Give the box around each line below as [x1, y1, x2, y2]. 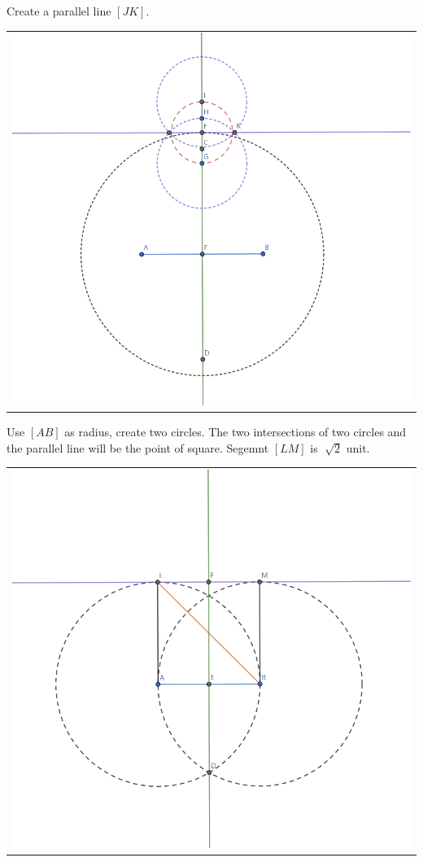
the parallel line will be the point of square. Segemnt [7, 439, 269, 456]
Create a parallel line [7, 2, 111, 19]
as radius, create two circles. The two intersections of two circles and [64, 423, 407, 440]
